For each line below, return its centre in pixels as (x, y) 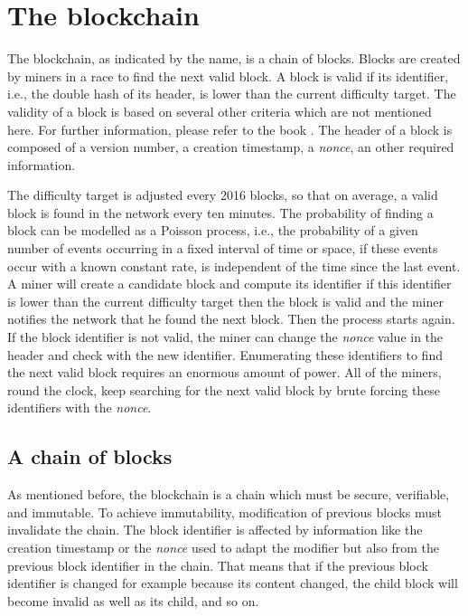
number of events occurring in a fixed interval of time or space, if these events (223, 248)
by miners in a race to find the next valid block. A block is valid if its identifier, (228, 76)
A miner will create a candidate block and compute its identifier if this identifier (229, 284)
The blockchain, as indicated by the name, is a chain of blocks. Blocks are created (234, 58)
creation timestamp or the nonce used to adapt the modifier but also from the (223, 547)
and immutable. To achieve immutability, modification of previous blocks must (225, 512)
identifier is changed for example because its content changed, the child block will (233, 583)
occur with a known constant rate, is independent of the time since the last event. (234, 265)
